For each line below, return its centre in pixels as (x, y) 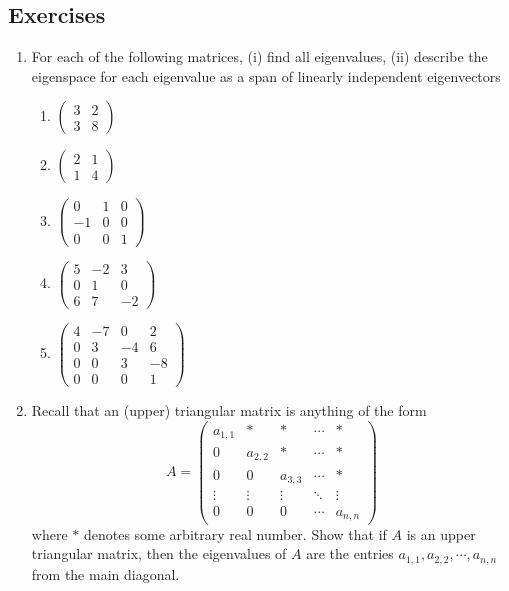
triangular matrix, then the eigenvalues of (159, 553)
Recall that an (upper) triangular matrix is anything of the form (229, 409)
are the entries (350, 553)
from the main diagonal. (105, 573)
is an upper (441, 533)
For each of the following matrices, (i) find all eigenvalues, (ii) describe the (259, 56)
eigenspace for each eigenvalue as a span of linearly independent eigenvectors (266, 75)
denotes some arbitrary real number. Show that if (235, 533)
